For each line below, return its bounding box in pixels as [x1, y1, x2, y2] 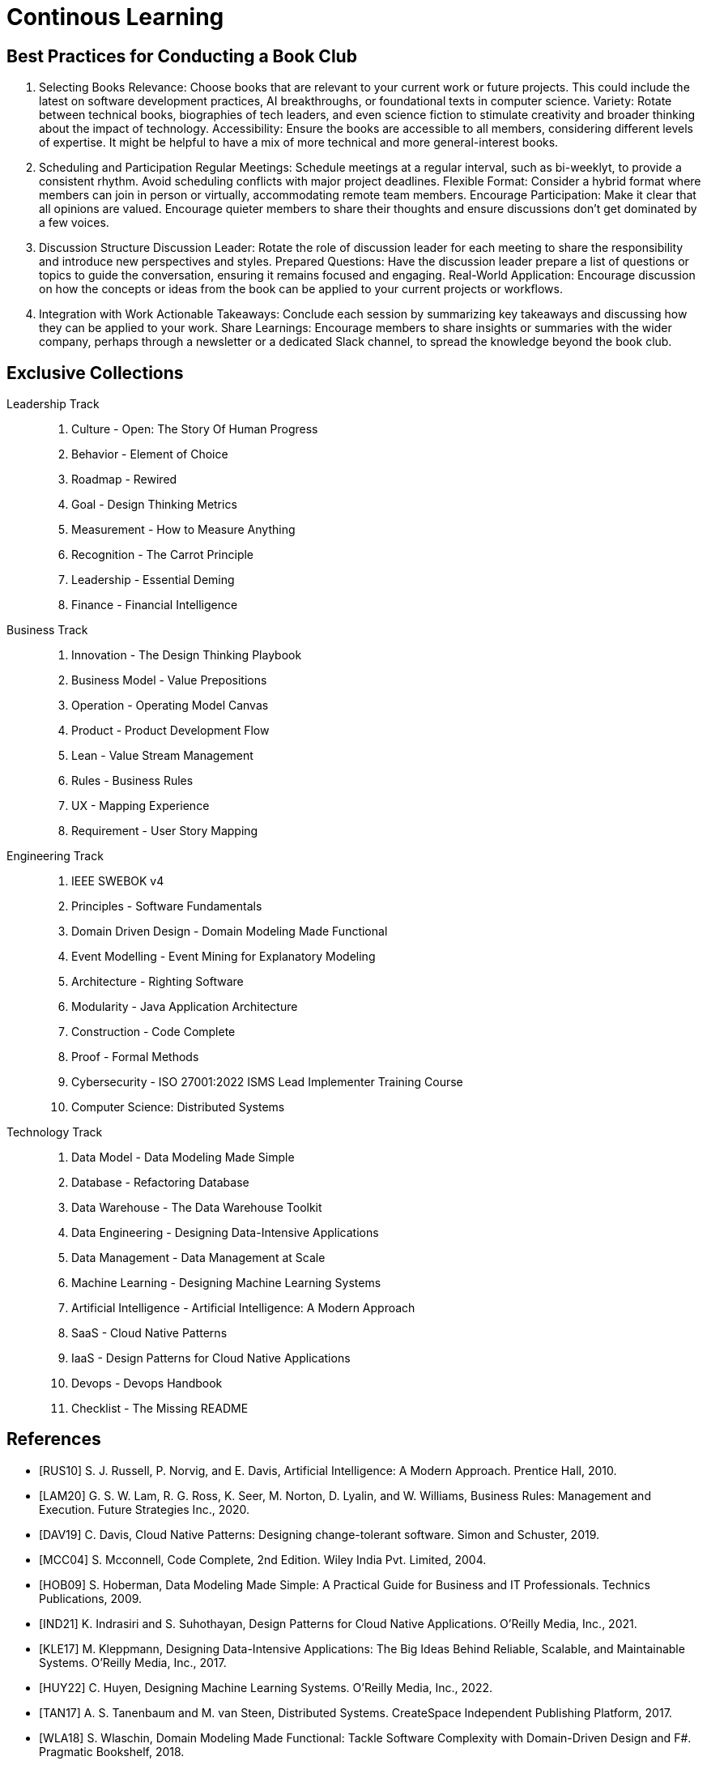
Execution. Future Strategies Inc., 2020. [39, 1502, 250, 1516]
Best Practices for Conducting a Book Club [6, 45, 357, 66]
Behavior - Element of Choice [71, 447, 228, 462]
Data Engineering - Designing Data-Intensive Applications [71, 1226, 379, 1240]
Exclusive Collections [6, 362, 184, 383]
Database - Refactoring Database [71, 1175, 249, 1190]
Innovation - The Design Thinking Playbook [71, 648, 302, 663]
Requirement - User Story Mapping [71, 824, 258, 838]
